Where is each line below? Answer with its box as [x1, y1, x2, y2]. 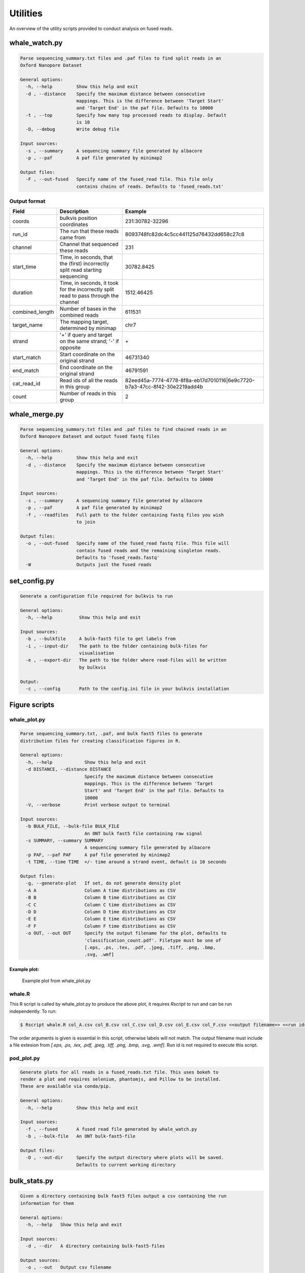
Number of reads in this [59, 390, 116, 397]
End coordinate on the [59, 364, 113, 371]
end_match [12, 367, 39, 374]
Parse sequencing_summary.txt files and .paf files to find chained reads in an [20, 426, 227, 432]
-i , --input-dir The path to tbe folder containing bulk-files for [25, 643, 208, 649]
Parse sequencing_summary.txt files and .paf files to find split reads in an [20, 55, 221, 61]
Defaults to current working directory [76, 1161, 176, 1168]
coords [12, 218, 30, 225]
